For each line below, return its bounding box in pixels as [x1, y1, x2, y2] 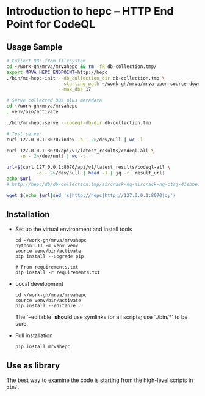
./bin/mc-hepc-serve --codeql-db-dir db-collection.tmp [6, 119, 151, 126]
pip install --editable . [15, 303, 81, 309]
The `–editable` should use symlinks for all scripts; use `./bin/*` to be [15, 313, 188, 321]
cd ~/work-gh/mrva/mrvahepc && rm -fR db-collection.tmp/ [6, 63, 157, 70]
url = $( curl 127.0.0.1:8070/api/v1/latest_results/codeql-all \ [6, 164, 171, 171]
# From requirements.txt [15, 264, 79, 271]
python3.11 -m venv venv [15, 243, 79, 249]
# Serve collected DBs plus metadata [6, 97, 103, 103]
